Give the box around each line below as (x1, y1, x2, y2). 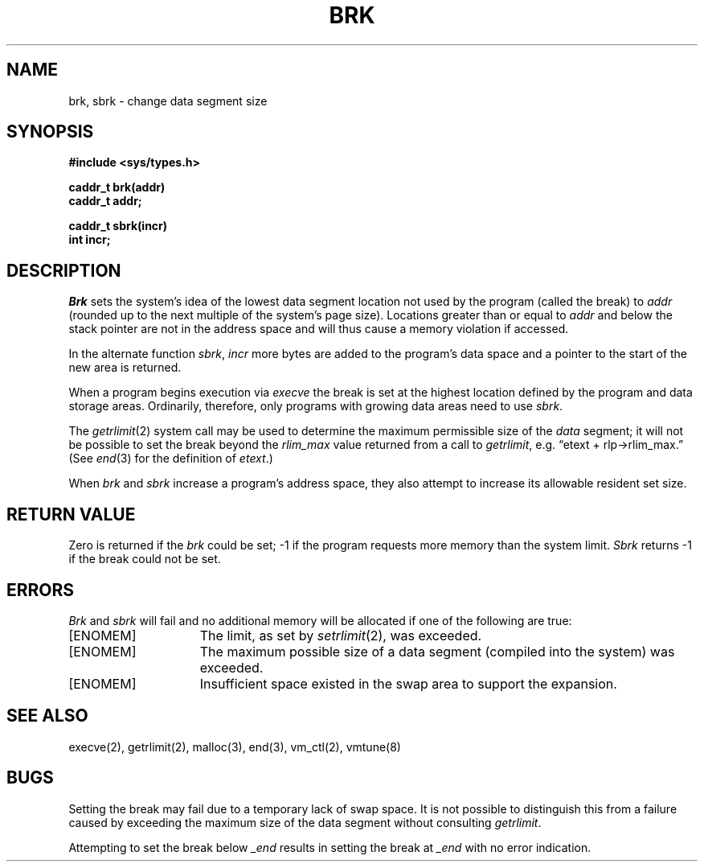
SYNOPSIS (6, 121, 94, 142)
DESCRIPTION (6, 260, 121, 281)
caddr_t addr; (68, 194, 142, 208)
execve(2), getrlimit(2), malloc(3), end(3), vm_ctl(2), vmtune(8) (68, 739, 401, 754)
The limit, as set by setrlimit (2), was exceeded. (199, 627, 482, 644)
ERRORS (6, 579, 75, 600)
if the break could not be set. (68, 552, 221, 566)
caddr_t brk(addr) (68, 180, 166, 195)
